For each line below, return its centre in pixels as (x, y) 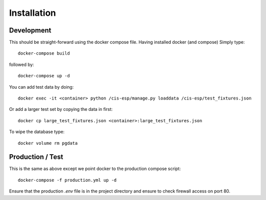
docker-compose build (44, 53)
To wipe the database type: (37, 132)
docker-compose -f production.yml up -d (67, 180)
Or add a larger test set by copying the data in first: (61, 109)
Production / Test (36, 157)
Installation (33, 13)
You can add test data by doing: (41, 87)
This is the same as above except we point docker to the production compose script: (95, 169)
